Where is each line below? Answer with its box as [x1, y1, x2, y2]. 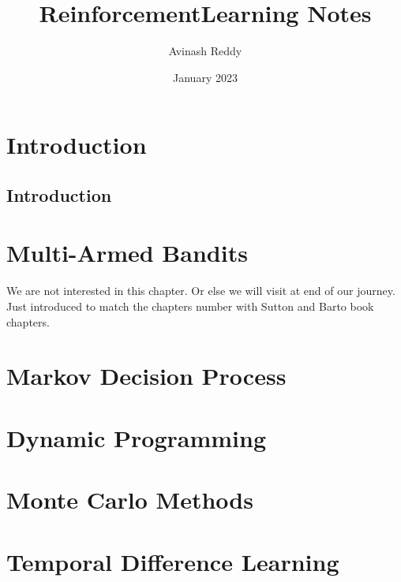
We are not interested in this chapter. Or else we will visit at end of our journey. [6, 282, 395, 299]
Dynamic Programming [6, 421, 267, 453]
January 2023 [173, 69, 238, 85]
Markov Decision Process [6, 360, 287, 392]
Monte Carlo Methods [6, 483, 253, 516]
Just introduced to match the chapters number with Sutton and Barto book [6, 298, 374, 314]
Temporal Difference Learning [6, 545, 339, 577]
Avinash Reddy [168, 43, 242, 59]
